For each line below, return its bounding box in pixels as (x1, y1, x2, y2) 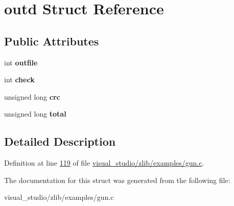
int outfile (4, 57, 38, 67)
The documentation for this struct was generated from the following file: (4, 174, 230, 185)
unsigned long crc (4, 91, 60, 102)
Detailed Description (4, 133, 116, 149)
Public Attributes (4, 33, 99, 49)
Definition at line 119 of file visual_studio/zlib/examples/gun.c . (4, 157, 204, 168)
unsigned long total (4, 108, 66, 119)
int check (4, 74, 35, 85)
